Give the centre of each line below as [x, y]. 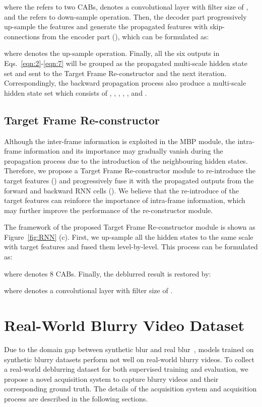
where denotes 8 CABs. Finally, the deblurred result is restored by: [108, 273]
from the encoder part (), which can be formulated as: [125, 36]
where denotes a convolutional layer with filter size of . [88, 290]
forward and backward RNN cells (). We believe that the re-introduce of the [121, 190]
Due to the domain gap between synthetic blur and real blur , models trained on [129, 349]
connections [22, 36]
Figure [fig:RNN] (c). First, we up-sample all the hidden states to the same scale [129, 236]
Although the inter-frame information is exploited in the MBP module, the [120, 141]
